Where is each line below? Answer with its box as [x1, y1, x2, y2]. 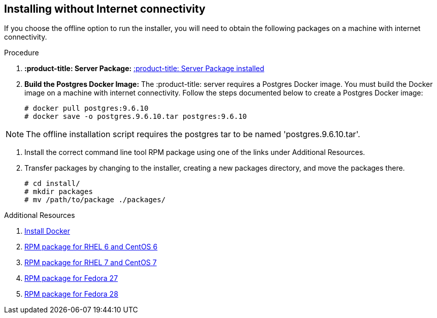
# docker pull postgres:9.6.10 [24, 104, 149, 113]
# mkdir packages [24, 187, 93, 196]
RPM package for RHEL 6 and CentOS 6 [24, 242, 158, 251]
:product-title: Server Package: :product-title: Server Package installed [24, 64, 264, 73]
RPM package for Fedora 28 [24, 290, 118, 299]
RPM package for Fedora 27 [24, 274, 118, 283]
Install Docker [24, 227, 70, 236]
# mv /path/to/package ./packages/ [24, 196, 166, 204]
